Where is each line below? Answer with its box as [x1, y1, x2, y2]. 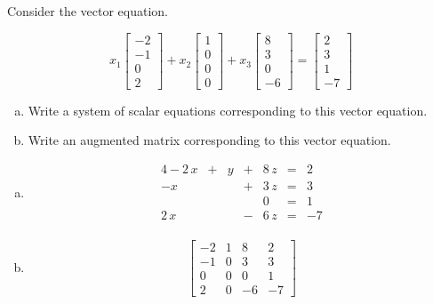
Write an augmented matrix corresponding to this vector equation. [28, 131, 391, 149]
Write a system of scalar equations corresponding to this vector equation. [28, 100, 428, 119]
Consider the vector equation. [7, 2, 168, 20]
